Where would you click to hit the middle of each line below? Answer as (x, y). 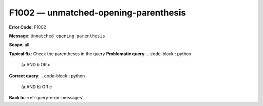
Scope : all (19, 45)
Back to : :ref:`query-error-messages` (46, 98)
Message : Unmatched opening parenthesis (57, 36)
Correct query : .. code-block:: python (47, 76)
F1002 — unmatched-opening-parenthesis (97, 13)
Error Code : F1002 (28, 27)
